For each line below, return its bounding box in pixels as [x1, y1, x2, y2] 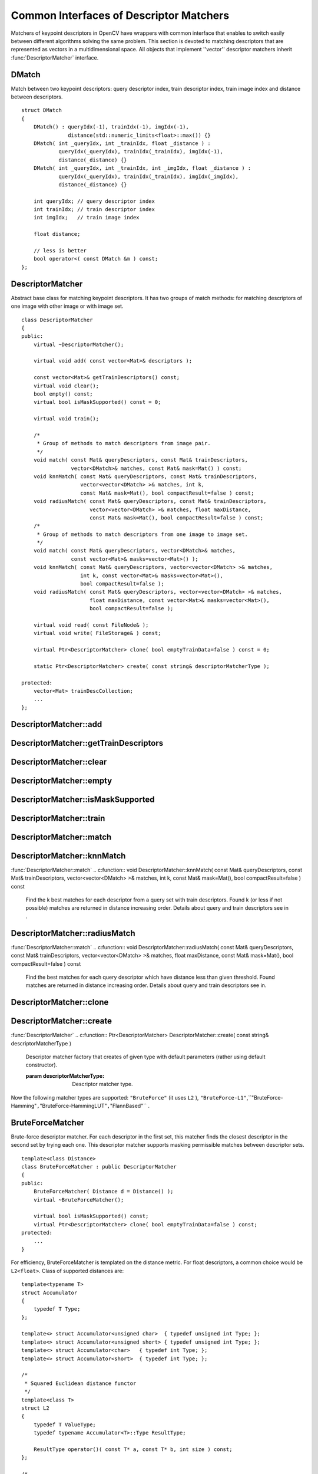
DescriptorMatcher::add [11, 719, 102, 729]
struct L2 [21, 1404, 49, 1412]
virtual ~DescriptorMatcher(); [33, 341, 124, 348]
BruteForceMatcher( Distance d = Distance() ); [33, 1188, 174, 1195]
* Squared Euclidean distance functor [24, 1380, 137, 1387]
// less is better [33, 248, 87, 254]
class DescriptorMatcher [21, 316, 93, 323]
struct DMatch [21, 107, 62, 114]
